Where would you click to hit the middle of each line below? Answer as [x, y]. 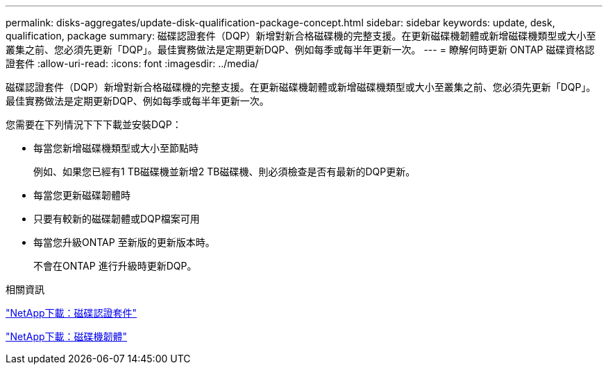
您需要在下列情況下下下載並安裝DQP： [94, 124]
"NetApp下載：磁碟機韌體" [67, 336]
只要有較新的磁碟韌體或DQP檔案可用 [117, 219]
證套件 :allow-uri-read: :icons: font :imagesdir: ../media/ [132, 63]
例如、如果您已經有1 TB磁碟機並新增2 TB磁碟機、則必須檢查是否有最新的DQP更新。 [225, 171]
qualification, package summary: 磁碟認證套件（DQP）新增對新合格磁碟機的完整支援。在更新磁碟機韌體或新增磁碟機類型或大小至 [301, 36]
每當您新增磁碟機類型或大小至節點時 [116, 148]
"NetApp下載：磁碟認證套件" [71, 313]
